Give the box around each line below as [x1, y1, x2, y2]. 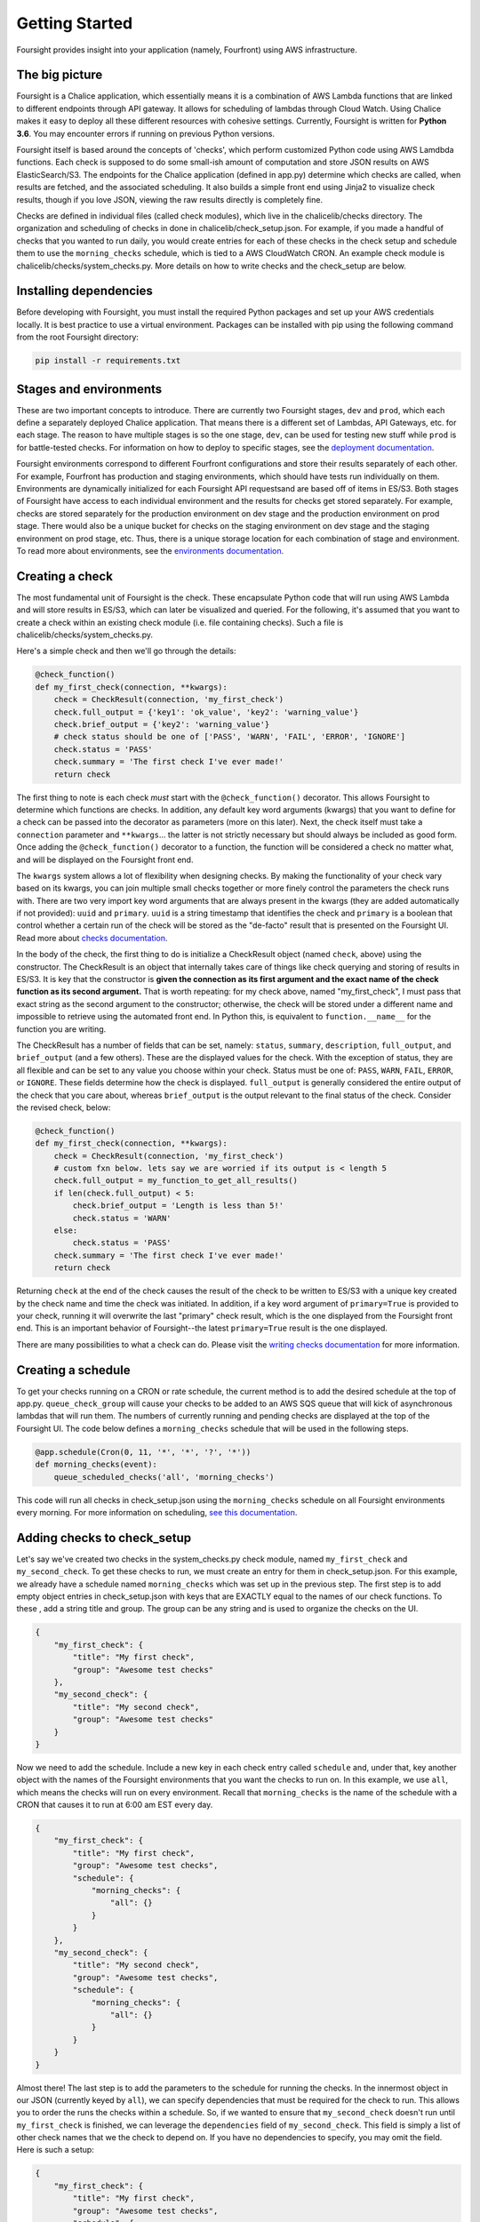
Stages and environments [16, 381, 163, 396]
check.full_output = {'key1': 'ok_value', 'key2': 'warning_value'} [53, 707, 359, 717]
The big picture [16, 68, 103, 83]
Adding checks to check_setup [16, 1530, 191, 1546]
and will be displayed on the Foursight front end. [16, 854, 194, 865]
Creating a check [16, 569, 113, 584]
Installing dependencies [16, 284, 153, 299]
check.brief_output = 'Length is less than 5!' [72, 1201, 284, 1211]
